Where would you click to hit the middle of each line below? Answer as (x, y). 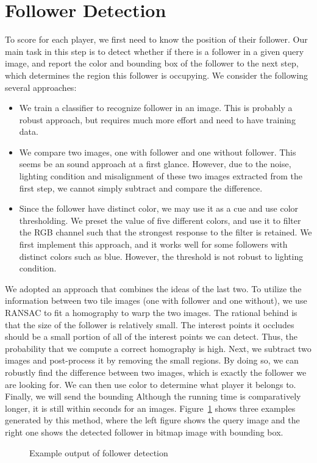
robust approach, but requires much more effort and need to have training (157, 119)
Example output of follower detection (99, 452)
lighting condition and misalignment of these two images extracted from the (161, 176)
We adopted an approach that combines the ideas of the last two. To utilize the (153, 288)
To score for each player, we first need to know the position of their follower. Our (156, 39)
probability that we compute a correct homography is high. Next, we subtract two (158, 348)
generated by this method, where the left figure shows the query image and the (152, 420)
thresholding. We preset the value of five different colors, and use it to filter (160, 220)
